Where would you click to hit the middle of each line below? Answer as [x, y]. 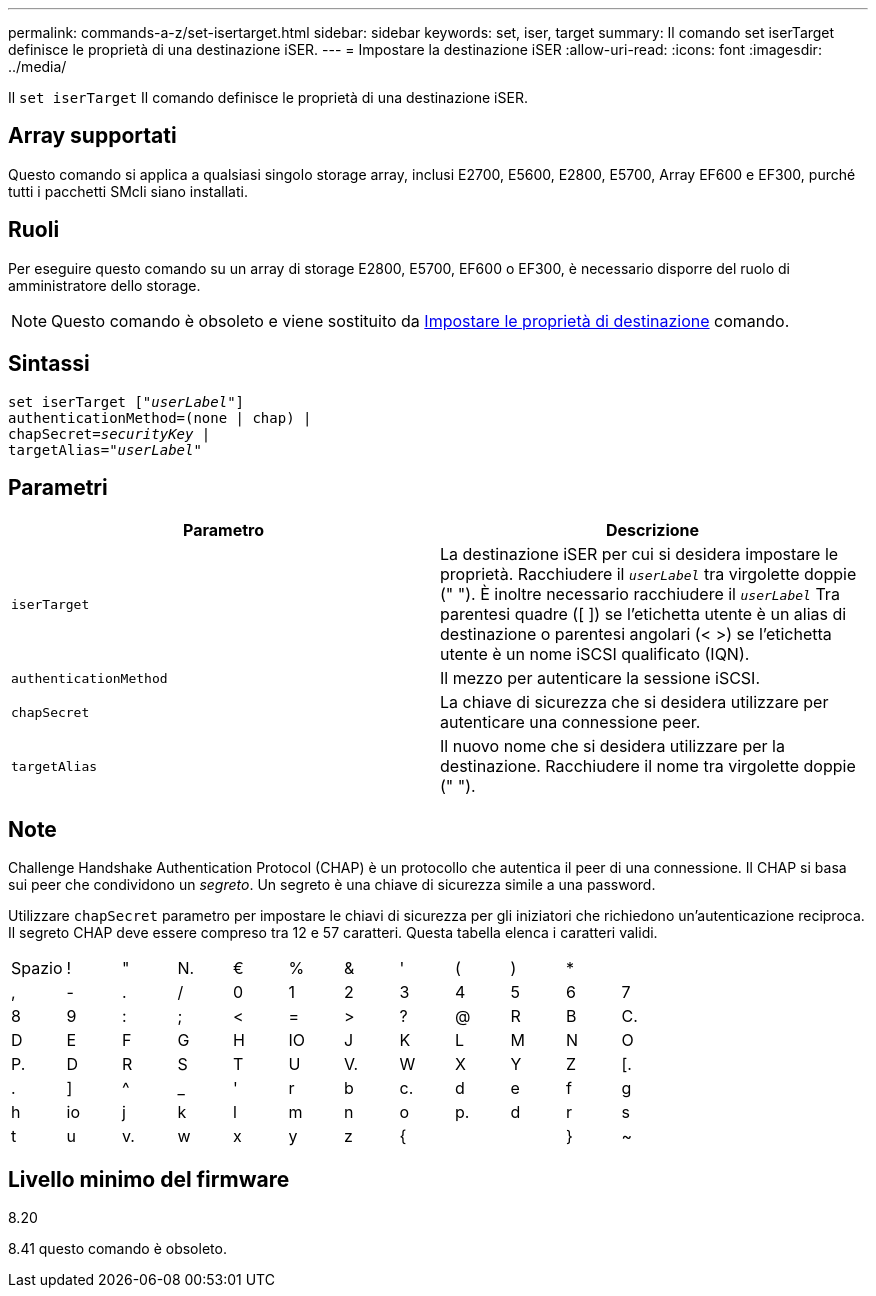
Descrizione [652, 530]
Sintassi [49, 364]
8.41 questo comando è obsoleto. [117, 1249]
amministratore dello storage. [104, 285]
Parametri [58, 487]
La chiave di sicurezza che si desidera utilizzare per [634, 702]
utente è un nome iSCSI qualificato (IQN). [595, 654]
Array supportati [92, 136]
